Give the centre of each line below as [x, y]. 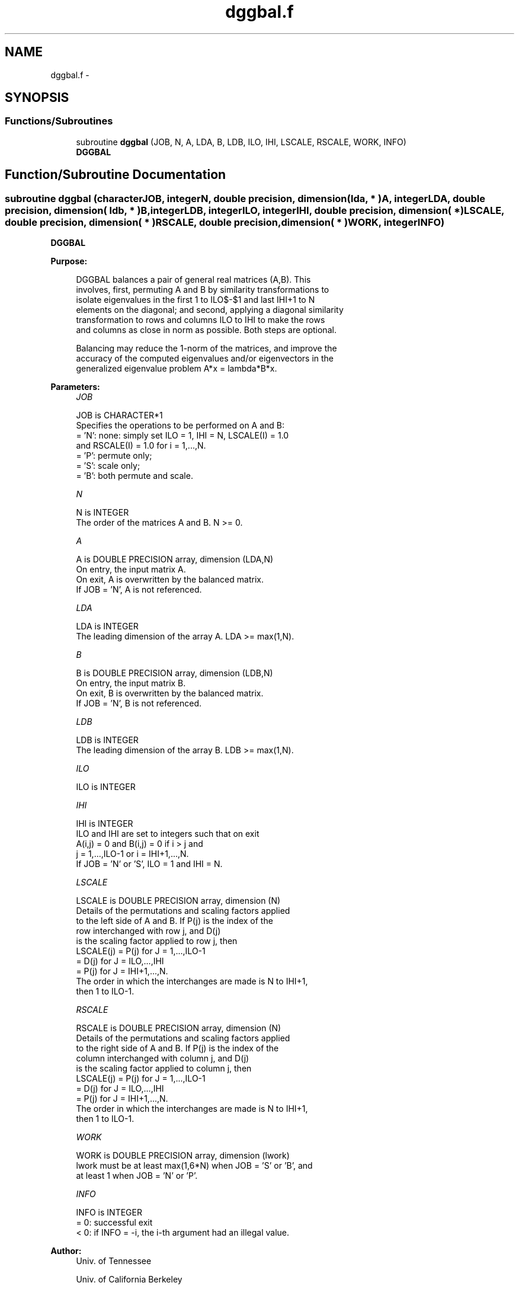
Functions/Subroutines [59, 121]
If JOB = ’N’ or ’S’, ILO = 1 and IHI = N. [149, 864]
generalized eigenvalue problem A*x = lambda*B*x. [177, 369]
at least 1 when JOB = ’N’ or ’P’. [137, 1176]
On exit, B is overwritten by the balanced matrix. [170, 693]
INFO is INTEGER [109, 1213]
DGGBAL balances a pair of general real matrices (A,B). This [193, 280]
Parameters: [75, 387]
